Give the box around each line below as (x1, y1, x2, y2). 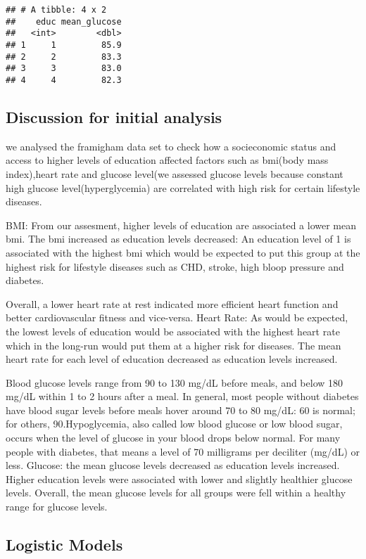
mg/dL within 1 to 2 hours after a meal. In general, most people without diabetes (6, 389, 359, 404)
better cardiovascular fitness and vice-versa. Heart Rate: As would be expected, (6, 310, 348, 325)
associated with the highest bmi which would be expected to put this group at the (6, 245, 360, 259)
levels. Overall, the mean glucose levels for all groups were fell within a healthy (6, 485, 346, 500)
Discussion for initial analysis (6, 105, 222, 127)
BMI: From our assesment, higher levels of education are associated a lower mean (6, 217, 356, 232)
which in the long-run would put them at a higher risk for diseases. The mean (6, 338, 341, 352)
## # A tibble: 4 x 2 (6, 5, 107, 15)
